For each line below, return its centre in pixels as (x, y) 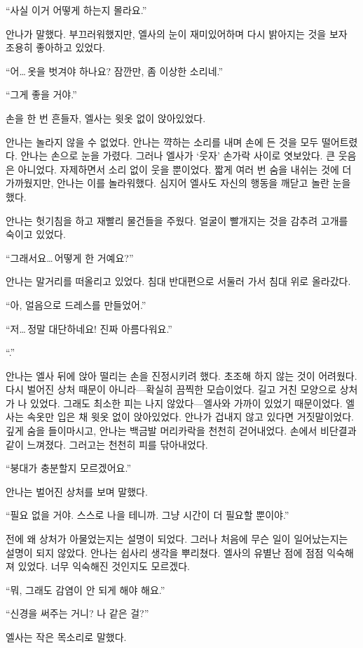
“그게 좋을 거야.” (41, 94)
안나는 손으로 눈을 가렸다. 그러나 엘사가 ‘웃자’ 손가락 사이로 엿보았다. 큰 (178, 156)
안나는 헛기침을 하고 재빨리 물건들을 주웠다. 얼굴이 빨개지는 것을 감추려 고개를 (177, 220)
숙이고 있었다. (36, 234)
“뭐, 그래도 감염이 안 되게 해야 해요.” (85, 589)
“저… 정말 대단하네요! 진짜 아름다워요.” (89, 328)
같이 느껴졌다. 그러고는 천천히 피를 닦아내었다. (107, 444)
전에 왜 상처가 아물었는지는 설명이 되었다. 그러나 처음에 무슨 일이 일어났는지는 (177, 539)
